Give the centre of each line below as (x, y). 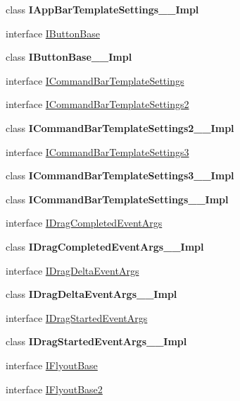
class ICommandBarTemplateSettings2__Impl (120, 127)
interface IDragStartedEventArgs (77, 317)
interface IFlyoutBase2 (54, 389)
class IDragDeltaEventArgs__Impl (91, 294)
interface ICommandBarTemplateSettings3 (97, 151)
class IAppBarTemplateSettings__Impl (102, 9)
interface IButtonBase (53, 33)
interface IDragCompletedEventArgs (84, 223)
